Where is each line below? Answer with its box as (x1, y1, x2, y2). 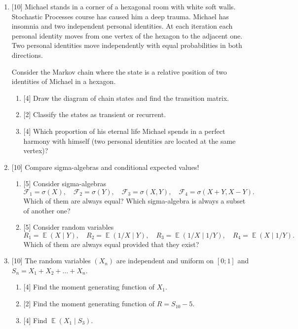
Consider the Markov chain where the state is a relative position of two (11, 66, 227, 77)
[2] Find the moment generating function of (23, 298, 155, 309)
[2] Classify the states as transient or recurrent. (23, 109, 166, 120)
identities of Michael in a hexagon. (11, 76, 116, 86)
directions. (11, 49, 43, 60)
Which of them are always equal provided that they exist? (23, 239, 199, 249)
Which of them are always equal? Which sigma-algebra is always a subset (23, 195, 246, 206)
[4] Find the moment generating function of (23, 282, 155, 292)
